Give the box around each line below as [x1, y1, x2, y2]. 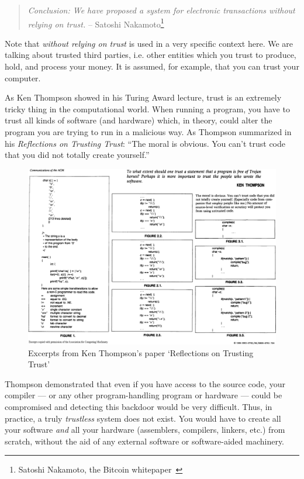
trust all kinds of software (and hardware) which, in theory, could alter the [5, 114, 272, 126]
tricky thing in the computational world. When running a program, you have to [5, 102, 290, 115]
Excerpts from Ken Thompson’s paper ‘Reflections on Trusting [28, 346, 254, 359]
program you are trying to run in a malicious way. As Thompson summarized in [5, 126, 292, 137]
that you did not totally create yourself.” [5, 149, 150, 161]
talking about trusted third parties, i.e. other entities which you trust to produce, [5, 49, 296, 61]
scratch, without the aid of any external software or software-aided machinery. [5, 435, 285, 447]
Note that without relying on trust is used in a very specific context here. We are [5, 37, 293, 49]
